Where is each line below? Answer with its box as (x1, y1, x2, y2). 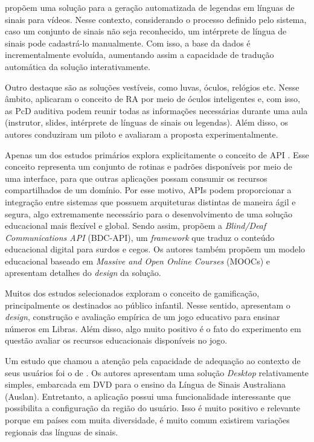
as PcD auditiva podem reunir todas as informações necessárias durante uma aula (5, 104, 308, 117)
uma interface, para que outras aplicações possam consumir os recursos (5, 171, 268, 184)
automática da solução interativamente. (5, 60, 150, 72)
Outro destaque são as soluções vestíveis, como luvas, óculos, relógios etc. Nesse (5, 80, 300, 93)
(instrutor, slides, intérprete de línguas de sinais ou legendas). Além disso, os (5, 116, 289, 129)
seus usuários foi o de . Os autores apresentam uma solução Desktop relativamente (5, 366, 309, 379)
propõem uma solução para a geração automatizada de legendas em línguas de (5, 1, 295, 13)
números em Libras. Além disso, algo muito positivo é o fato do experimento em (5, 322, 301, 335)
